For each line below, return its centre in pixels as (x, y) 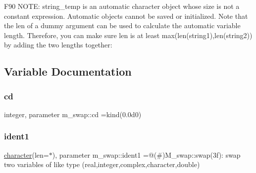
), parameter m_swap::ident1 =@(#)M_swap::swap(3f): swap (146, 154)
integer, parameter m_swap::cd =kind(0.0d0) (73, 114)
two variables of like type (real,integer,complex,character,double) (102, 164)
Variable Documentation (68, 71)
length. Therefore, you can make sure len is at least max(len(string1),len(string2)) (128, 35)
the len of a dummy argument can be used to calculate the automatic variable (122, 25)
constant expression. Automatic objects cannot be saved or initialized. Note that (126, 16)
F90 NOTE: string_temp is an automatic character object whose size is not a (122, 6)
